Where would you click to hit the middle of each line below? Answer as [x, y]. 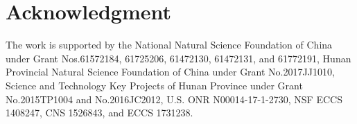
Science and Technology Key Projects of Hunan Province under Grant [154, 85]
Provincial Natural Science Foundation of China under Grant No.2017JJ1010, [170, 72]
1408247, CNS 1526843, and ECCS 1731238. [99, 113]
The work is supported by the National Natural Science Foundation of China [169, 45]
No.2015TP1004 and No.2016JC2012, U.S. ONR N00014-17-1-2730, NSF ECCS [174, 99]
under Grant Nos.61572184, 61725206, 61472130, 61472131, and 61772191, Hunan [178, 58]
